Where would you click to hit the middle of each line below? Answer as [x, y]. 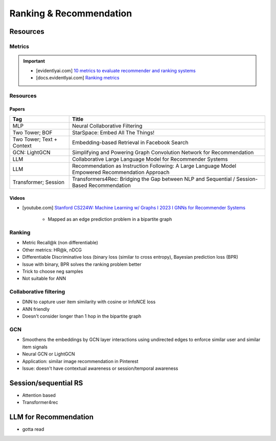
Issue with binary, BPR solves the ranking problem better [82, 264]
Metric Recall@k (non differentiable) [60, 243]
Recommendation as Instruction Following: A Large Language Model [154, 165]
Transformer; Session [39, 182]
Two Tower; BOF [32, 132]
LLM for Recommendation [52, 417]
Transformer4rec [40, 403]
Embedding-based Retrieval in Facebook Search [130, 142]
